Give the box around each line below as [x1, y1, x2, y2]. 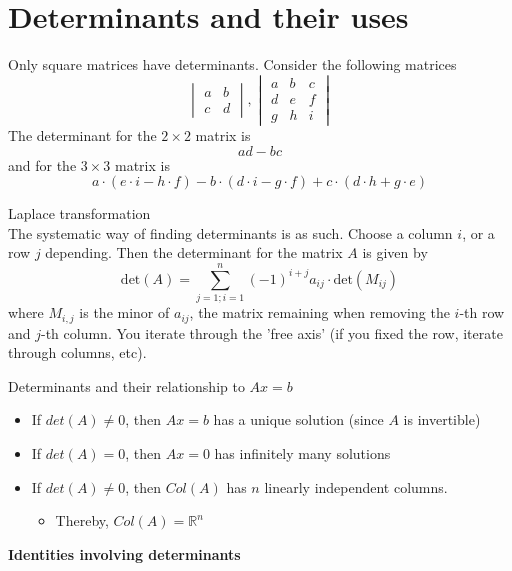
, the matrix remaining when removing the [189, 302, 450, 323]
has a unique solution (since [213, 409, 384, 430]
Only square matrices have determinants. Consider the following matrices [8, 54, 457, 75]
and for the [8, 154, 77, 175]
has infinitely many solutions [214, 442, 391, 463]
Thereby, [55, 510, 109, 531]
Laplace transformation [8, 203, 151, 224]
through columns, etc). [8, 342, 147, 363]
